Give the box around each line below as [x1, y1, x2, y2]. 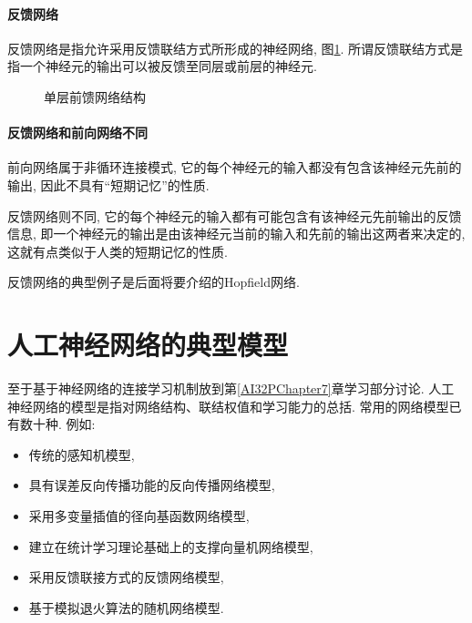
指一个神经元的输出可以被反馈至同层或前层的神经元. [7, 56, 317, 76]
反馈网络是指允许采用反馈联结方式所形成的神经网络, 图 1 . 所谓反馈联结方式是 [7, 38, 464, 57]
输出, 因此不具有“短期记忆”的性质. [7, 175, 210, 194]
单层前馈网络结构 [44, 87, 146, 106]
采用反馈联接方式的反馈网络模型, [28, 567, 224, 587]
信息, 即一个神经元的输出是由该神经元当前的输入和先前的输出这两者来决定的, [7, 224, 466, 243]
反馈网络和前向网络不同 [7, 123, 148, 142]
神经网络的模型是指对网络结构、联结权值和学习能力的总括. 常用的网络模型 [7, 396, 449, 415]
